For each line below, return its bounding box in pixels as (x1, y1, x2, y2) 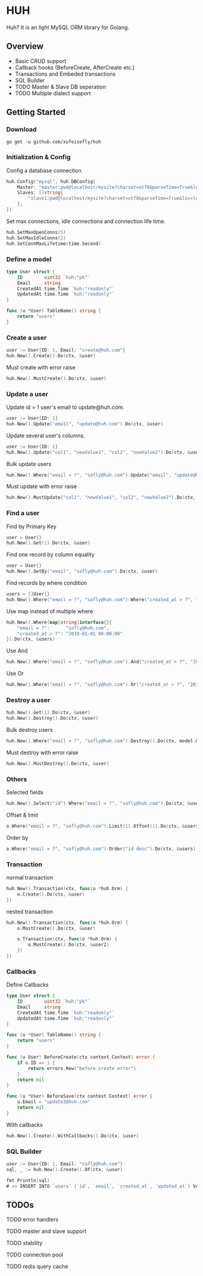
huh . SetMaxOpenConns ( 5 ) (6, 229, 66, 235)
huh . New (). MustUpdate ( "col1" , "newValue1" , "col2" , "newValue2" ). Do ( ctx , (6, 494, 196, 500)
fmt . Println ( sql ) (6, 1177, 50, 1183)
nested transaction (6, 908, 53, 915)
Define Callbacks (6, 981, 49, 988)
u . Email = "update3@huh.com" (17, 1099, 91, 1105)
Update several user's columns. (6, 431, 86, 439)
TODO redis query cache (6, 1263, 68, 1270)
